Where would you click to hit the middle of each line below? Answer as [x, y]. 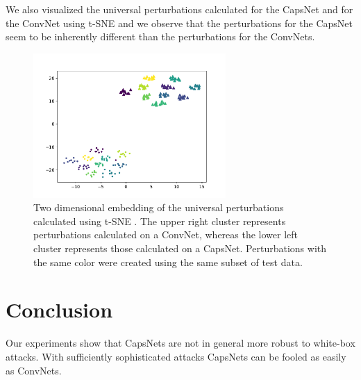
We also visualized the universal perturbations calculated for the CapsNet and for [179, 9]
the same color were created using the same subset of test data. [168, 262]
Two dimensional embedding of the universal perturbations [159, 207]
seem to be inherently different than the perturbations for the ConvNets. [160, 36]
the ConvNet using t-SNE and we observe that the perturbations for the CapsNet [179, 23]
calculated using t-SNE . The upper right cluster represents [160, 221]
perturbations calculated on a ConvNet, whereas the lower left [166, 234]
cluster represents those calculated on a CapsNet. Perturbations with [180, 248]
